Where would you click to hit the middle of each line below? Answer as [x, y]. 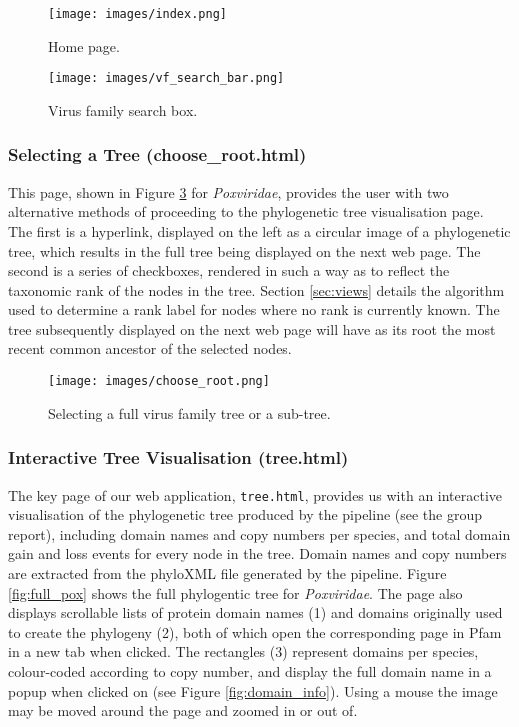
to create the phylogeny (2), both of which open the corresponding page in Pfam [255, 631]
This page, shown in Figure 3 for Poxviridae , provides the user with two [228, 191]
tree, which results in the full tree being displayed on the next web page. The [244, 250]
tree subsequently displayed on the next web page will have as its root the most [252, 328]
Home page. [84, 45]
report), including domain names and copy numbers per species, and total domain [259, 533]
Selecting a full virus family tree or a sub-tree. [189, 412]
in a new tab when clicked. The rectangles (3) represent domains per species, [243, 651]
